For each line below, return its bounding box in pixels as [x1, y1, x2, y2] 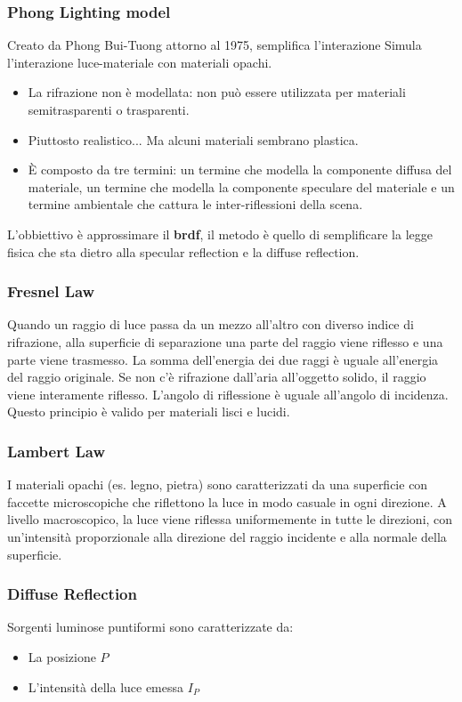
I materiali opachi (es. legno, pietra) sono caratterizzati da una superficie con [7, 475, 428, 494]
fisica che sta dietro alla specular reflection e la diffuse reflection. [7, 242, 360, 261]
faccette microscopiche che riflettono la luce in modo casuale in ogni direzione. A [7, 492, 447, 511]
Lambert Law [7, 440, 106, 462]
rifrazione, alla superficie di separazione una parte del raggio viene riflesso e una [7, 332, 443, 351]
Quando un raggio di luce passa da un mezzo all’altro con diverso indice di [7, 315, 414, 334]
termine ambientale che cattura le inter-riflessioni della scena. [28, 195, 363, 214]
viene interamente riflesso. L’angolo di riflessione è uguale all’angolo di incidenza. [7, 384, 449, 403]
